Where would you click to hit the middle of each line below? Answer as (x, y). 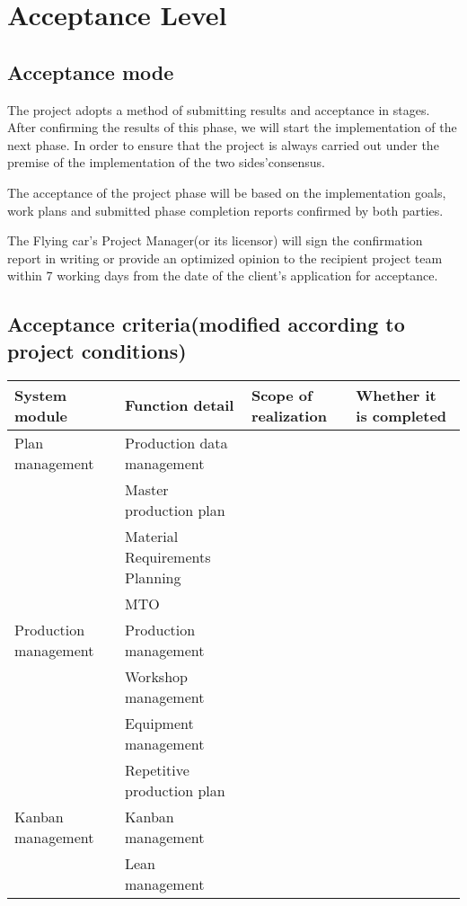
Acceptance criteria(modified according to (206, 324)
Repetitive (157, 769)
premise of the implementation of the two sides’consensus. (166, 162)
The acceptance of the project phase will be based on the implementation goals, (227, 192)
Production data (176, 442)
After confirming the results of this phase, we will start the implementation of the (232, 127)
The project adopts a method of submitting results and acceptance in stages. (219, 109)
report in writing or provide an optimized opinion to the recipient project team (225, 258)
